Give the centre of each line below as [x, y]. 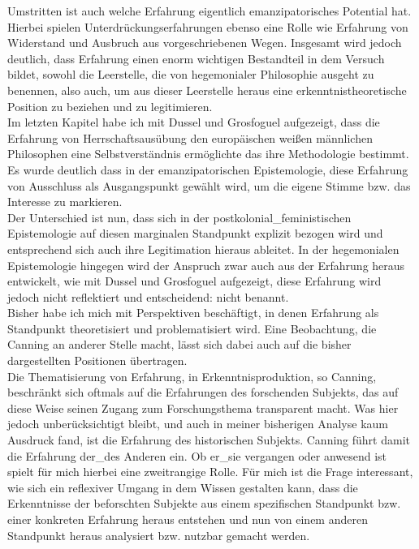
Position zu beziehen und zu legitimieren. [110, 106]
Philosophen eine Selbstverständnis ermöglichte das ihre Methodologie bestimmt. [208, 154]
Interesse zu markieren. [65, 202]
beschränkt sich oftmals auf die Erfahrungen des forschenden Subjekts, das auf [203, 392]
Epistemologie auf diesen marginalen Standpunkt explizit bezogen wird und [195, 233]
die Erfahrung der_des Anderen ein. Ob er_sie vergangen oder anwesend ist [197, 455]
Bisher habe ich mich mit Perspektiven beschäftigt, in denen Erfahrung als [193, 313]
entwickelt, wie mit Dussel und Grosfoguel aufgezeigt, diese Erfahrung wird [194, 281]
